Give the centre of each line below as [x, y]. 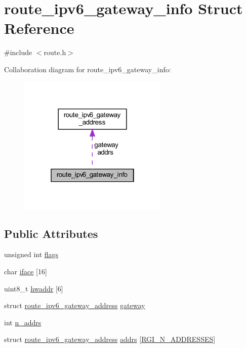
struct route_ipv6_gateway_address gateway [75, 305]
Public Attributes [51, 233]
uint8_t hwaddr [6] [34, 288]
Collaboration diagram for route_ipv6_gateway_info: [88, 69]
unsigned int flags [31, 254]
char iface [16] [26, 271]
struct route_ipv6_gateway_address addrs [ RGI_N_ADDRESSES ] [110, 339]
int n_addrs [23, 322]
